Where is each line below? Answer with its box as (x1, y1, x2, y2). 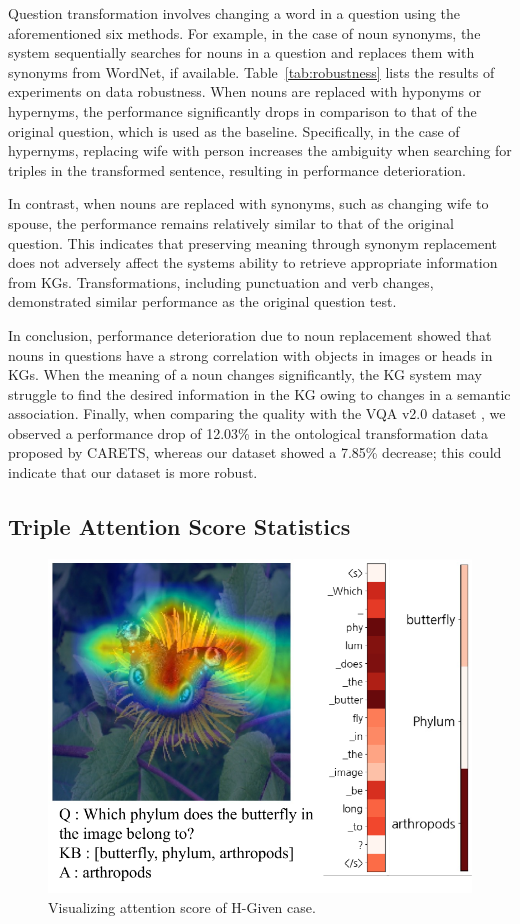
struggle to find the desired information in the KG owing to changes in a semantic (8, 383, 511, 404)
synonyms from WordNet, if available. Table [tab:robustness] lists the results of (8, 61, 495, 82)
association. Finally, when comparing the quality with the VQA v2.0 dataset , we (8, 403, 506, 424)
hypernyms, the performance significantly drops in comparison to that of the (8, 100, 477, 121)
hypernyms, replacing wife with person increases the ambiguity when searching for (8, 140, 512, 161)
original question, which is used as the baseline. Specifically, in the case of (8, 120, 460, 141)
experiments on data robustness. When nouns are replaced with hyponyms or (8, 81, 482, 102)
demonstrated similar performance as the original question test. (8, 291, 397, 312)
